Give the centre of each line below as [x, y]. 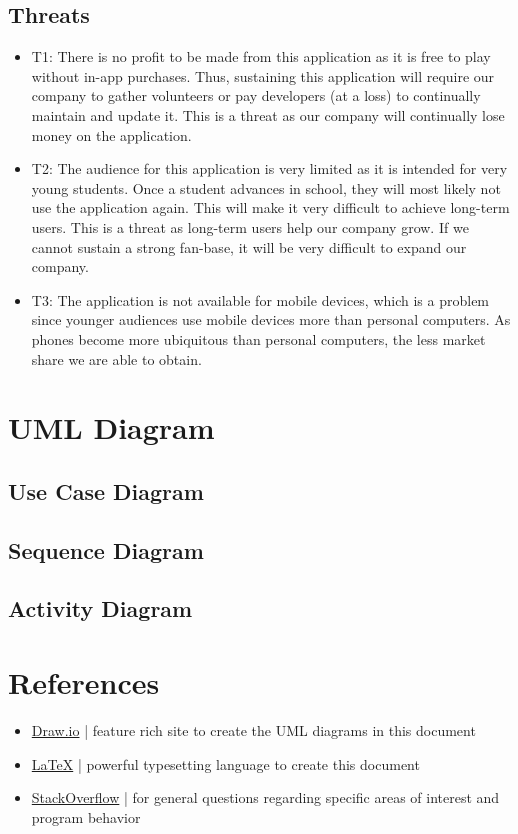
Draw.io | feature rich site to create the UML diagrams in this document [253, 729]
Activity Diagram [100, 608]
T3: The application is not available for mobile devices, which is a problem [260, 299]
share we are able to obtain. [116, 358]
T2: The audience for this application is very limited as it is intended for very [269, 168]
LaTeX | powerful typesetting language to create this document [225, 763]
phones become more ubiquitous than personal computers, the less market [258, 338]
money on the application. [111, 134]
